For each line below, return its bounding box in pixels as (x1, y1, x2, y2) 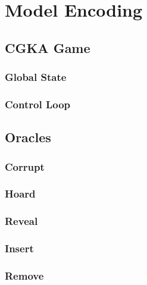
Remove (5, 268, 44, 283)
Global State (5, 70, 67, 84)
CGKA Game (5, 38, 90, 57)
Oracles (5, 128, 51, 146)
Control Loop (5, 96, 71, 111)
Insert (5, 241, 34, 256)
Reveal (5, 214, 38, 228)
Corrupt (5, 159, 45, 174)
